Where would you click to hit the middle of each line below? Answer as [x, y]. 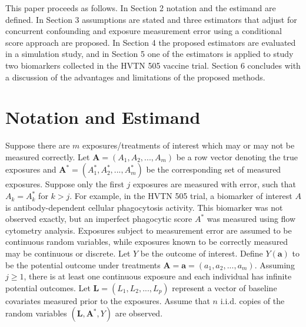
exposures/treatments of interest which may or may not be [189, 145]
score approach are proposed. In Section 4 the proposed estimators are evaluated [151, 42]
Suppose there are [38, 145]
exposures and [31, 169]
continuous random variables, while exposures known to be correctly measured [147, 242]
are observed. [139, 313]
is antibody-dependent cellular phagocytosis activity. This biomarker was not [144, 207]
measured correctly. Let [48, 156]
